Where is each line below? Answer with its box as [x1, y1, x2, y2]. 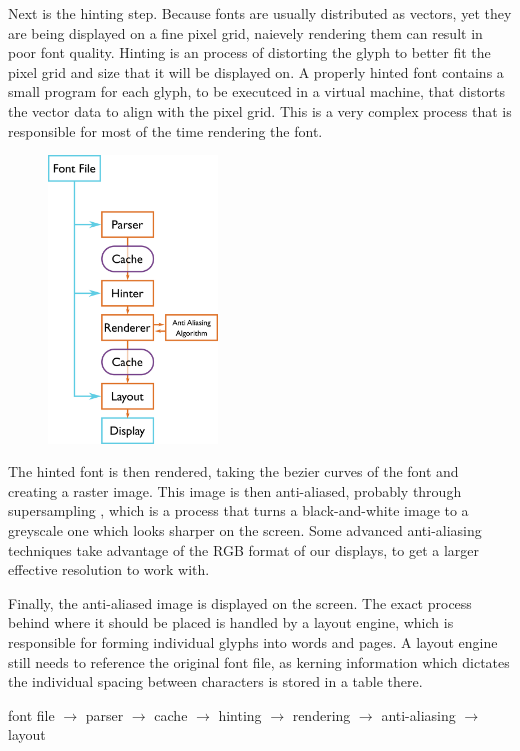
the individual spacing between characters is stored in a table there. [8, 671, 423, 692]
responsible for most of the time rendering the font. [8, 120, 323, 141]
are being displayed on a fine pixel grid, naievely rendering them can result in [8, 22, 483, 43]
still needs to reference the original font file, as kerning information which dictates [8, 651, 510, 672]
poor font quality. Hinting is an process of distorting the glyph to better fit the [8, 42, 491, 63]
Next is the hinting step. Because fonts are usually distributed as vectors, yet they [8, 3, 512, 23]
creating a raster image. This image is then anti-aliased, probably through [8, 480, 462, 501]
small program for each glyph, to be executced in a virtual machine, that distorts [8, 81, 506, 102]
